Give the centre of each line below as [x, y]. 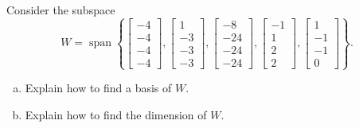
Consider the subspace [61, 10]
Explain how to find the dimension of [116, 114]
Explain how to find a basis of [98, 88]
